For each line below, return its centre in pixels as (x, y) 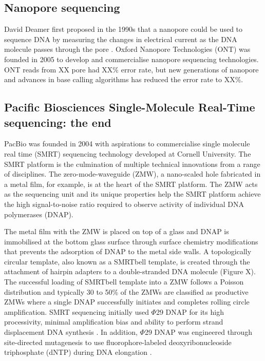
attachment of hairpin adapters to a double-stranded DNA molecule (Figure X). (130, 271)
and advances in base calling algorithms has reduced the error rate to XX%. (124, 79)
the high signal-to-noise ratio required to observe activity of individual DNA (124, 204)
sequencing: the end (58, 122)
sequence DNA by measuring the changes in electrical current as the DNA (121, 39)
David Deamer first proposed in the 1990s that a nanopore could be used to (124, 29)
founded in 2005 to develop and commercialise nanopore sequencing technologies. (131, 59)
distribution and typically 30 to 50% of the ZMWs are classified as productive (126, 291)
